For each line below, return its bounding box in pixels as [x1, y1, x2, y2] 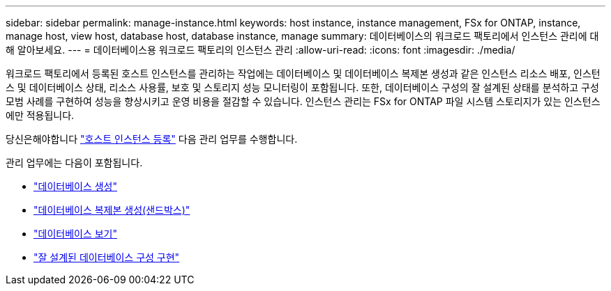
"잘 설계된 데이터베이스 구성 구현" [33, 251, 180, 263]
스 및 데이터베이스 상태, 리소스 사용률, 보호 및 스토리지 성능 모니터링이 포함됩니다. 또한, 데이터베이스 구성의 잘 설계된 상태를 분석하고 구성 [6, 81, 599, 93]
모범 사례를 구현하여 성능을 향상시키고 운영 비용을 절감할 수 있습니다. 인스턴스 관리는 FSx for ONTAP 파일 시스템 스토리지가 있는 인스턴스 [6, 95, 601, 107]
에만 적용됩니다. [6, 109, 75, 121]
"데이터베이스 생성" [33, 180, 118, 192]
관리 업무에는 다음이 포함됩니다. [6, 157, 143, 168]
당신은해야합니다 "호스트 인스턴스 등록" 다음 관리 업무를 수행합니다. [6, 133, 298, 145]
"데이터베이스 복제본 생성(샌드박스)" [33, 204, 190, 216]
